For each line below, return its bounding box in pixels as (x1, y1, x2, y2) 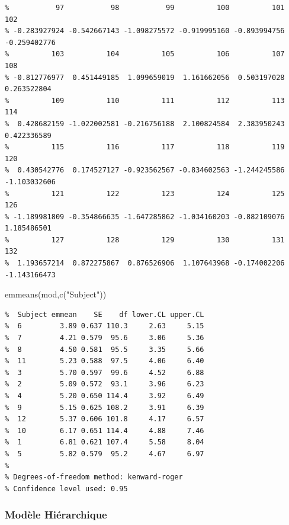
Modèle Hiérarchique (5, 507, 107, 522)
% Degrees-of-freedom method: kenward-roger (5, 473, 183, 482)
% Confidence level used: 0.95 (5, 484, 128, 493)
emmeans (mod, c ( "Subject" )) (5, 288, 107, 300)
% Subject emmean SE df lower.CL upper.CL (5, 310, 204, 319)
